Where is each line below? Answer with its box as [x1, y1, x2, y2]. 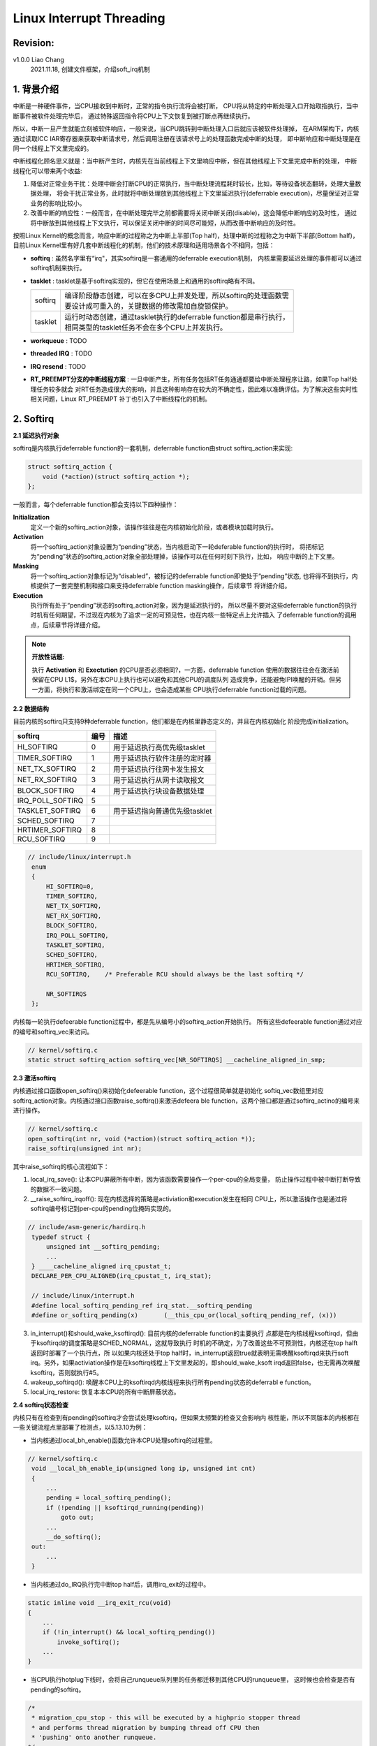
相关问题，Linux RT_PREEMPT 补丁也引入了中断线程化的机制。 [30, 395, 211, 403]
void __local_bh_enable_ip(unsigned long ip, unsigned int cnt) [31, 1465, 256, 1473]
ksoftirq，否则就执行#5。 [30, 1368, 103, 1377]
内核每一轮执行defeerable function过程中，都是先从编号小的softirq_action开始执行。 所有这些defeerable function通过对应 [13, 1018, 362, 1026]
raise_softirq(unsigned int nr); [27, 1144, 142, 1152]
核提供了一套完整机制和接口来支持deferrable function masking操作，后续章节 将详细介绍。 [30, 582, 291, 590]
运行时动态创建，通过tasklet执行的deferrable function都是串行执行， [64, 312, 290, 321]
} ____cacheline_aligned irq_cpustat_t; [31, 1263, 172, 1270]
